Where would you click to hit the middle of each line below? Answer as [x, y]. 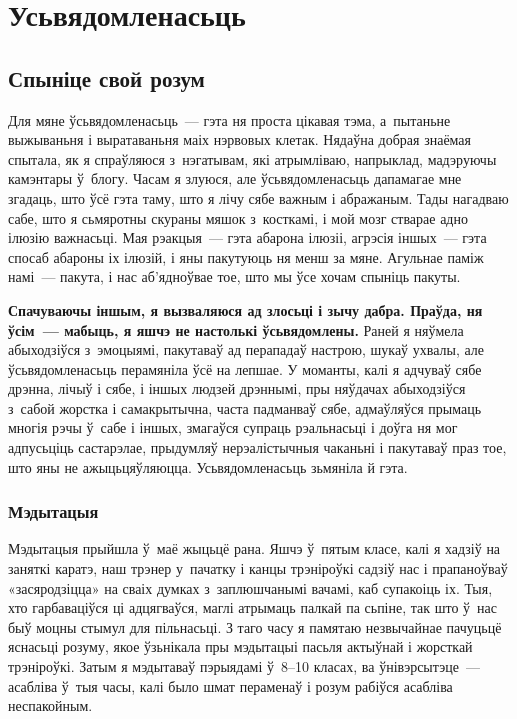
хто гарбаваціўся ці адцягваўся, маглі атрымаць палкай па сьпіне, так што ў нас [253, 607]
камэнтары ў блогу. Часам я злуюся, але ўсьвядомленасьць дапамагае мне [235, 178]
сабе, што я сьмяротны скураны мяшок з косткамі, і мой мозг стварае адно [238, 217]
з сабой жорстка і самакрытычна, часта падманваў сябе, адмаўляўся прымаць [245, 407]
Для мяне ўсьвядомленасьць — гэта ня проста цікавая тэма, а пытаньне [229, 119]
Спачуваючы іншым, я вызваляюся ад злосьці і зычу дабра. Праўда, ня [245, 309]
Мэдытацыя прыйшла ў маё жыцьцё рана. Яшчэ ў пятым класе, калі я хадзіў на [254, 548]
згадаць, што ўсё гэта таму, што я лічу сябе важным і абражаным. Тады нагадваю [258, 197]
